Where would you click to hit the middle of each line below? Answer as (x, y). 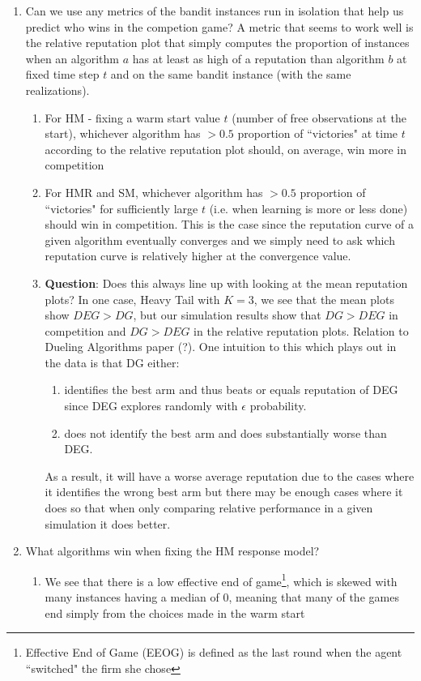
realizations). (57, 90)
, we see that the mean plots (324, 299)
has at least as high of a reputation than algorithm (258, 58)
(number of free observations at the (319, 117)
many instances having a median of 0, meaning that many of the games (222, 597)
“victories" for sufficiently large (121, 208)
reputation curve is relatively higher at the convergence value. (198, 256)
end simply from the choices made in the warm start (175, 612)
